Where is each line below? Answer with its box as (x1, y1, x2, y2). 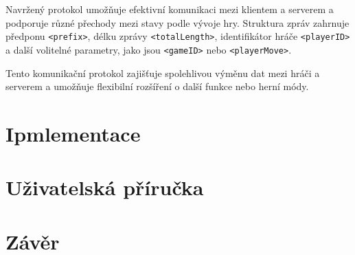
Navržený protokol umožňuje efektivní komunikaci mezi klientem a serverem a (5, 2, 334, 16)
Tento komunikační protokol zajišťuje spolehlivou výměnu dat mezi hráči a (5, 65, 320, 80)
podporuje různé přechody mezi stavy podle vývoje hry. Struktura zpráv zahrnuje (5, 15, 350, 30)
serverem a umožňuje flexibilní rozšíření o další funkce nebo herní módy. (5, 79, 309, 93)
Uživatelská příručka (5, 173, 204, 201)
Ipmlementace (5, 119, 141, 147)
